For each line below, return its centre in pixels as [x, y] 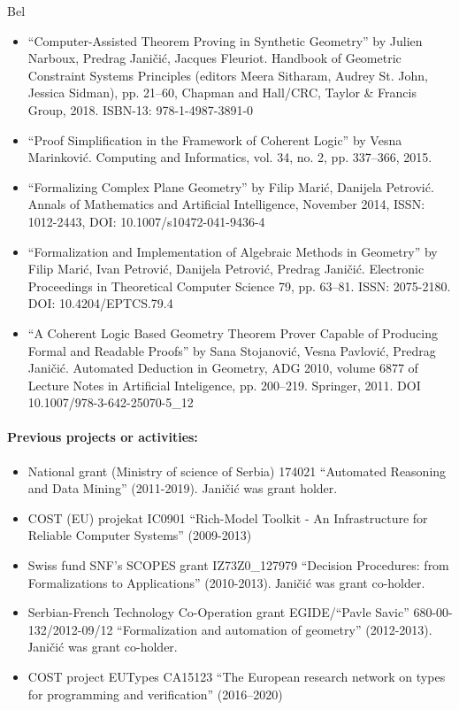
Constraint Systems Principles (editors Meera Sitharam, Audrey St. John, [228, 75]
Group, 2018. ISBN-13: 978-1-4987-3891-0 [141, 109]
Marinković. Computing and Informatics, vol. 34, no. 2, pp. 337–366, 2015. [230, 157]
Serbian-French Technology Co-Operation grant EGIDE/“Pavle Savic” [218, 612]
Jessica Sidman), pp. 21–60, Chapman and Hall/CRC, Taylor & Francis [222, 93]
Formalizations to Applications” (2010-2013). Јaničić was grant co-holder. [226, 582]
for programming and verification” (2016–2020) [155, 694]
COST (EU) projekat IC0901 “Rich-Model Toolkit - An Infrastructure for [228, 517]
